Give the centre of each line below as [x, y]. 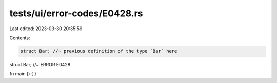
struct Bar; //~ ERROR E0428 [40, 64]
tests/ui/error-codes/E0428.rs [76, 13]
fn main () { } [23, 74]
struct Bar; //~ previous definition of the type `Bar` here [99, 51]
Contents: [20, 38]
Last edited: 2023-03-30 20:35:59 [46, 29]
